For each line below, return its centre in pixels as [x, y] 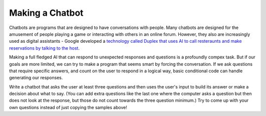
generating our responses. [36, 78]
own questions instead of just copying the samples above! [68, 107]
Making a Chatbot [46, 13]
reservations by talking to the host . [44, 48]
